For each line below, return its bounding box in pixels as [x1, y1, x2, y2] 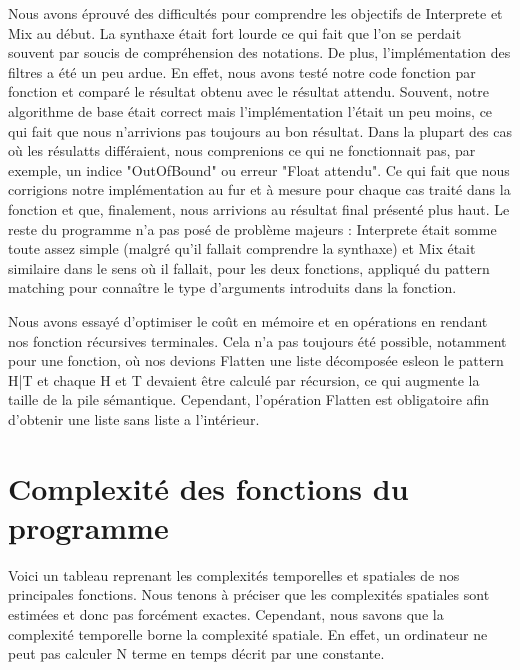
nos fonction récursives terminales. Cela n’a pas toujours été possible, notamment [8, 330, 507, 351]
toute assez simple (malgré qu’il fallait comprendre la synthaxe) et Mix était [8, 238, 476, 259]
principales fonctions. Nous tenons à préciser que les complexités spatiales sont [8, 584, 490, 605]
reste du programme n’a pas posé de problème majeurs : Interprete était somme [8, 218, 497, 239]
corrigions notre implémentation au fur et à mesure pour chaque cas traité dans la [8, 179, 511, 200]
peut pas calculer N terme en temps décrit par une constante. [8, 643, 385, 664]
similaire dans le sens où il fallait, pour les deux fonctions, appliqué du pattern [8, 257, 490, 278]
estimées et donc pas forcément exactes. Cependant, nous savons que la [8, 603, 444, 624]
